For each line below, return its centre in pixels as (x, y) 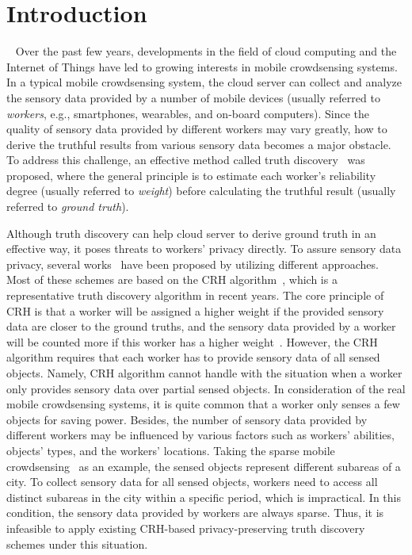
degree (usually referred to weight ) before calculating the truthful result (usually (201, 191)
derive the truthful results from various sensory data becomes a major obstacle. (199, 144)
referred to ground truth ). (68, 207)
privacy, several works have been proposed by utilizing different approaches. (193, 264)
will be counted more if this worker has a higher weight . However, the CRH (192, 341)
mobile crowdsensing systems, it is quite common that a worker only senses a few (203, 404)
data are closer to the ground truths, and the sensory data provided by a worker (201, 326)
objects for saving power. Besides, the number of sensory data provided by (187, 419)
